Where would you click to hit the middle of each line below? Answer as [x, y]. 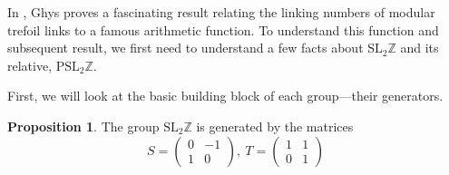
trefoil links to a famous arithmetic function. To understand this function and [223, 29]
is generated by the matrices [275, 126]
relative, [30, 65]
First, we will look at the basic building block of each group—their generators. [225, 96]
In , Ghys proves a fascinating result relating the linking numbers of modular [221, 12]
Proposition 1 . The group [83, 126]
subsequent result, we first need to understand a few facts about [185, 48]
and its [420, 48]
